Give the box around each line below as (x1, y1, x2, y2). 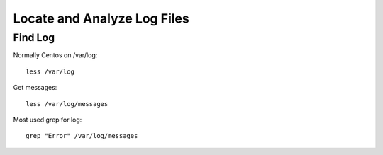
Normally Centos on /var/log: (13, 51, 98, 59)
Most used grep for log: (13, 115, 82, 124)
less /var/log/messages (26, 100, 109, 108)
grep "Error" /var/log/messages (26, 132, 138, 140)
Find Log (13, 31, 55, 44)
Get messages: (13, 84, 57, 92)
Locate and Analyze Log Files (13, 11, 189, 26)
